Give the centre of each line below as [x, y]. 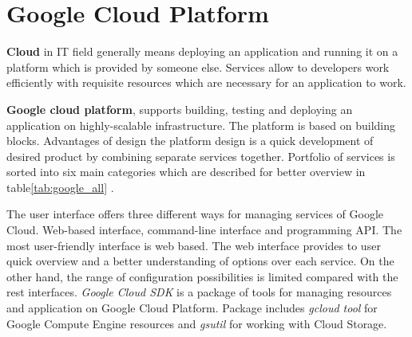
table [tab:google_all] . [60, 187]
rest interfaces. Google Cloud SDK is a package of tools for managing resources [199, 292]
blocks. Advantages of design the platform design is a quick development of [190, 141]
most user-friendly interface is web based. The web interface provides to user [194, 245]
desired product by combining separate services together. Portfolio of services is [201, 156]
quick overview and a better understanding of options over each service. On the [200, 261]
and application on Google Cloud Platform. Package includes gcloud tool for [192, 308]
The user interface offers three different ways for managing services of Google [195, 214]
